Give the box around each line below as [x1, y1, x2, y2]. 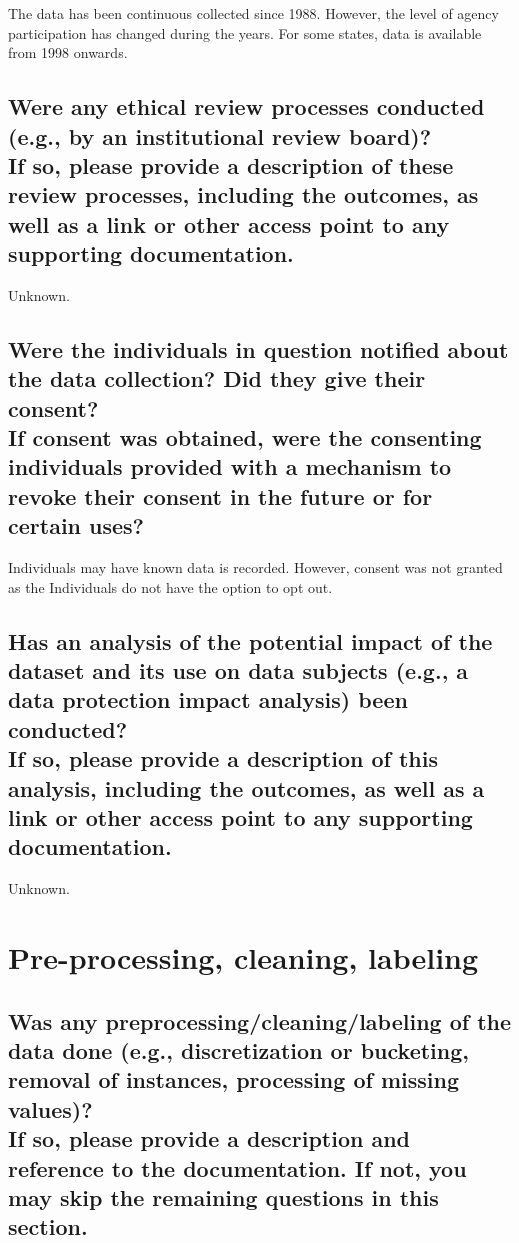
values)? [8, 1093, 93, 1124]
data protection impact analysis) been [8, 684, 408, 715]
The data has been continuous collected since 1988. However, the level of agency [8, 3, 499, 23]
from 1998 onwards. [8, 42, 128, 63]
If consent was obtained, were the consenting [8, 422, 482, 453]
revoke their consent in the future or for [8, 480, 433, 511]
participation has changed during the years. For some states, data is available [8, 22, 482, 43]
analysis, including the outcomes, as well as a [8, 772, 485, 803]
